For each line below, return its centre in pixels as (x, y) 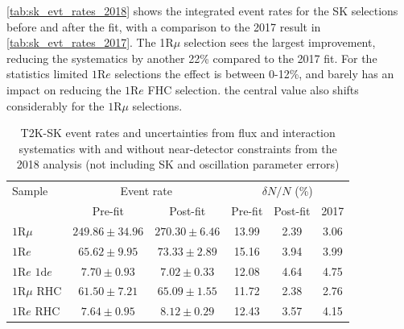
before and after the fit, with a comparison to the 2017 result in (164, 26)
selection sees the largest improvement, (280, 42)
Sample (30, 191)
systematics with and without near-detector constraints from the (178, 148)
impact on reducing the (64, 89)
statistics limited (47, 74)
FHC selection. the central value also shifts (253, 89)
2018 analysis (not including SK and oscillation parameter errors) (178, 164)
